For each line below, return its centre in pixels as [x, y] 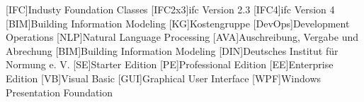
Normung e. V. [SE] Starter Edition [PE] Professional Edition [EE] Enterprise [170, 64]
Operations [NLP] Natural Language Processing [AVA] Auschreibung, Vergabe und [182, 37]
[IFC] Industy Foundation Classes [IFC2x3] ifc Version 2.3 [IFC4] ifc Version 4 [170, 9]
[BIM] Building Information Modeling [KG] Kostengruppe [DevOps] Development [178, 23]
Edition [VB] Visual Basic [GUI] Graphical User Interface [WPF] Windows [164, 78]
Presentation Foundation [59, 92]
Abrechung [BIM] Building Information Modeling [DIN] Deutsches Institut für [172, 50]
